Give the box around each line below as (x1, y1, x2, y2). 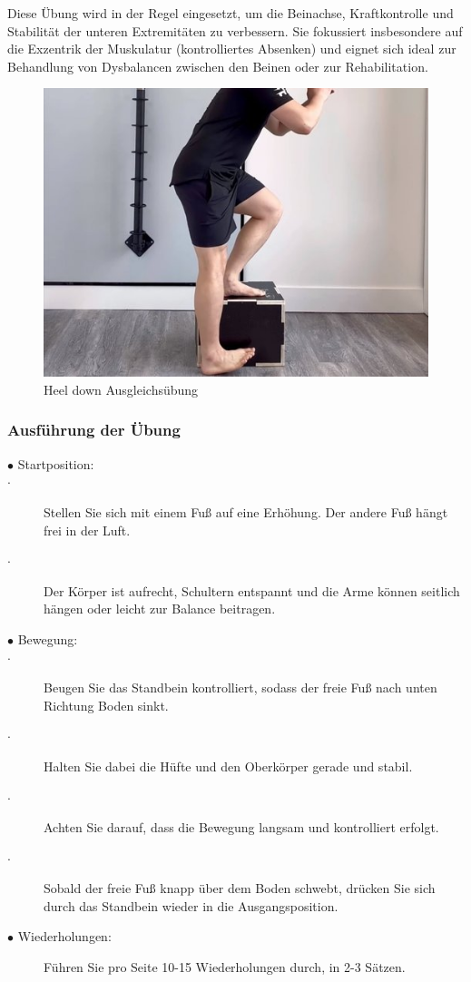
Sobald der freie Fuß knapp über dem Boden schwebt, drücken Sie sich (44, 879, 436, 898)
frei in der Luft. (44, 520, 131, 539)
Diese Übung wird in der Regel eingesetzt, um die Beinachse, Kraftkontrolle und (7, 4, 454, 22)
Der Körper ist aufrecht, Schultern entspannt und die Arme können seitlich (44, 581, 460, 600)
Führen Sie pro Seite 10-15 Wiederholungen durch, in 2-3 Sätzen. (44, 957, 406, 977)
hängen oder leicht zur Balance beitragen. (44, 599, 276, 618)
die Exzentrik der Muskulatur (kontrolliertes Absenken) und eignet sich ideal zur (7, 39, 456, 58)
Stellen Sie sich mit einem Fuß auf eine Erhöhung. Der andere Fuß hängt (44, 502, 448, 521)
